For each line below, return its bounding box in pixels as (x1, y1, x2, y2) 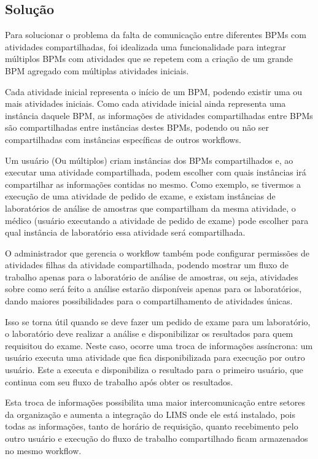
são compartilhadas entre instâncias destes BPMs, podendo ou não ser (5, 121, 270, 134)
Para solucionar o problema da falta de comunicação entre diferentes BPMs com (5, 28, 306, 41)
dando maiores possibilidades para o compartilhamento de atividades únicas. (5, 295, 293, 307)
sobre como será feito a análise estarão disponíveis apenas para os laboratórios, (5, 282, 302, 295)
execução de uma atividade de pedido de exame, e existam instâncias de (5, 190, 276, 202)
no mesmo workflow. (5, 444, 82, 457)
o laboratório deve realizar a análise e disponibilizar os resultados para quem (5, 327, 293, 340)
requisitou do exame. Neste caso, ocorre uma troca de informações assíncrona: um (5, 339, 313, 352)
